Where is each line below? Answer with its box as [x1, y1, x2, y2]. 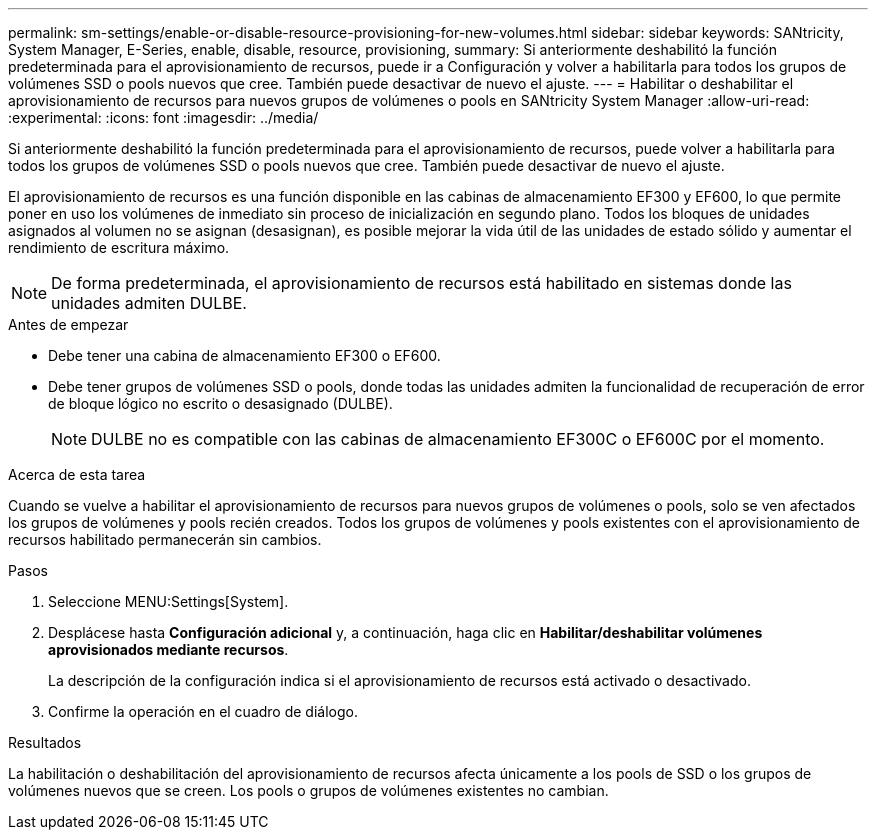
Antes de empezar [8, 316, 129, 333]
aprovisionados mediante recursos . [48, 641, 289, 658]
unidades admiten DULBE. [51, 293, 247, 313]
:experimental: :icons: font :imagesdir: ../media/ [8, 109, 319, 126]
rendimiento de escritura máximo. [8, 239, 230, 256]
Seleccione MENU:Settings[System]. [48, 593, 289, 610]
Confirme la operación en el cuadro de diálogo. [48, 703, 358, 720]
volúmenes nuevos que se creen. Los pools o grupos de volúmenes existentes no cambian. [8, 782, 609, 799]
